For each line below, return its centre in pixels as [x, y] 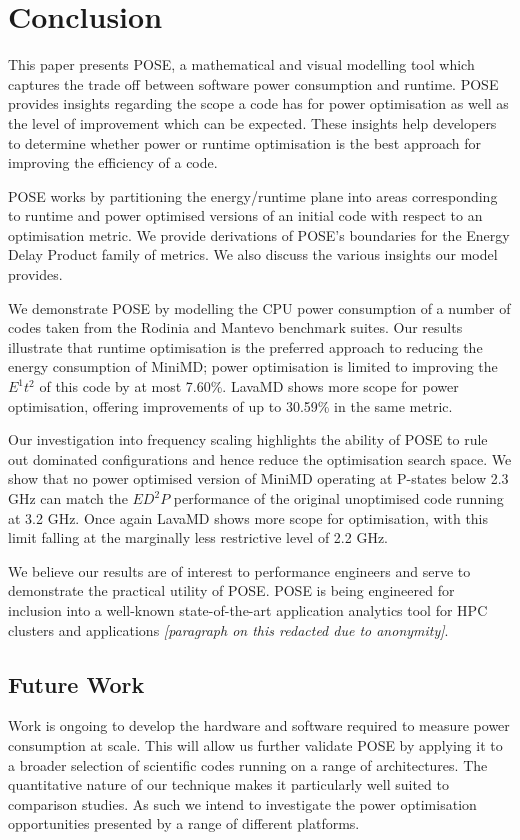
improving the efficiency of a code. [113, 162]
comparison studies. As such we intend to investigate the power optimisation [242, 803]
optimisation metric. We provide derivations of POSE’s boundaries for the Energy [259, 234]
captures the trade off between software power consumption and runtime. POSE [253, 83]
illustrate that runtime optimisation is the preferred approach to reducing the [245, 346]
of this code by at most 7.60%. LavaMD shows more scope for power [249, 386]
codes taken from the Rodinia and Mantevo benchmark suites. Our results [235, 327]
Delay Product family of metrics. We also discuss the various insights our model [253, 254]
